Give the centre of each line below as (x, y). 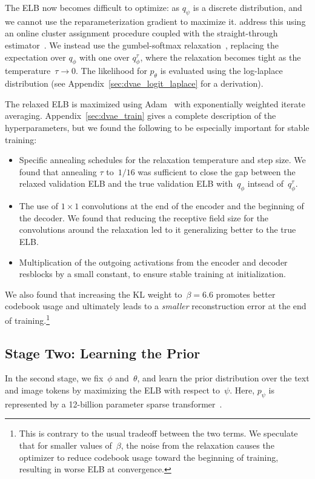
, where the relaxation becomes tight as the (220, 57)
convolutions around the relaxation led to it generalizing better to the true (157, 229)
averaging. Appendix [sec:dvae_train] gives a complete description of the (141, 116)
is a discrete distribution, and (247, 7)
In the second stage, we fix (54, 378)
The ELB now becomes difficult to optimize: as (92, 7)
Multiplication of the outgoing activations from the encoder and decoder (153, 262)
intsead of (265, 183)
